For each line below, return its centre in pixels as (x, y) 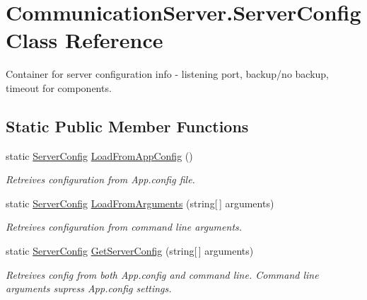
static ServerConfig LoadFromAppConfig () (99, 155)
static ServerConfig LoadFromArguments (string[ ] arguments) (140, 203)
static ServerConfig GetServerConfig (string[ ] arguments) (130, 251)
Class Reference (85, 40)
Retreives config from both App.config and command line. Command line (162, 274)
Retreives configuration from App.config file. (100, 179)
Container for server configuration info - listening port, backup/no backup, (168, 74)
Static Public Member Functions (127, 126)
